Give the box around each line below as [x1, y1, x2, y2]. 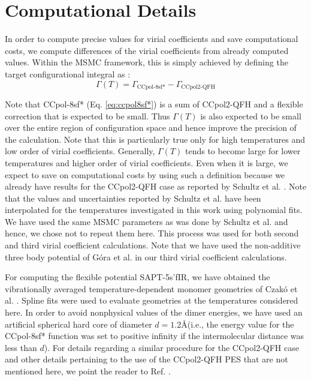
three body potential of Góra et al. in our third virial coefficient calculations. [5, 250, 287, 263]
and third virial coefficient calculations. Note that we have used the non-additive [5, 239, 301, 251]
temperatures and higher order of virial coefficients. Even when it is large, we [5, 156, 288, 169]
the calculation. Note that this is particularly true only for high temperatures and [5, 133, 306, 145]
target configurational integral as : [5, 67, 131, 80]
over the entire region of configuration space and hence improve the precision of [5, 121, 297, 134]
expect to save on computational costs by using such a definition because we [5, 168, 285, 181]
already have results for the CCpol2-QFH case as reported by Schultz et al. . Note [5, 180, 307, 193]
